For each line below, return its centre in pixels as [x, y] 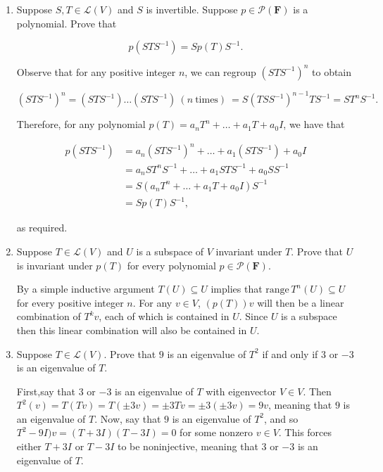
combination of [49, 316]
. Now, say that [128, 418]
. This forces [305, 432]
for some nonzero [216, 432]
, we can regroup [220, 71]
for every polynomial [171, 265]
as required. [42, 228]
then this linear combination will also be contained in [132, 330]
